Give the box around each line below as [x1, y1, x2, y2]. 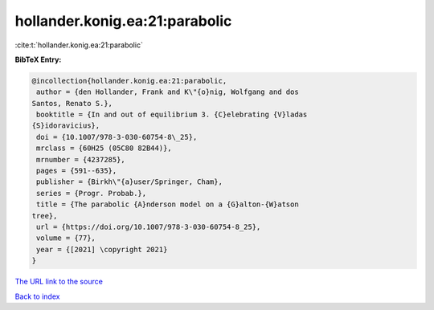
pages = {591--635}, [36, 166, 117, 176]
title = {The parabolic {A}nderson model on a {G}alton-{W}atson [36, 200, 299, 209]
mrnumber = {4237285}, [36, 155, 126, 164]
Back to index [14, 292, 60, 301]
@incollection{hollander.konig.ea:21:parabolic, [31, 76, 227, 85]
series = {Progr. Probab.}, [36, 189, 147, 198]
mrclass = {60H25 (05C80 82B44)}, [36, 144, 172, 153]
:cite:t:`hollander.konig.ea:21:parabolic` [14, 40, 144, 50]
